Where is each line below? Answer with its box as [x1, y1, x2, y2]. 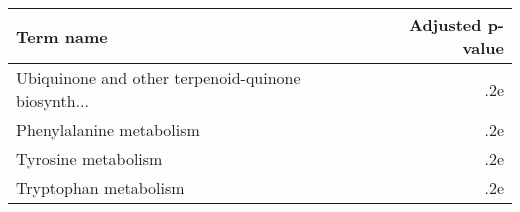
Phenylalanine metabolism [16, 118, 200, 141]
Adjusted [408, 13, 482, 36]
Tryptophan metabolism [16, 176, 185, 199]
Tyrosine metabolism [16, 147, 163, 170]
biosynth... [16, 89, 90, 112]
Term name [16, 24, 108, 48]
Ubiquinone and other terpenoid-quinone [16, 66, 301, 89]
